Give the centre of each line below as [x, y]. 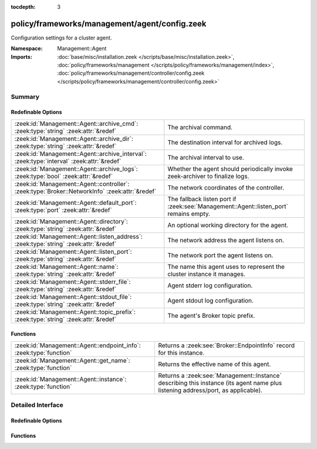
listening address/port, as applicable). [210, 390]
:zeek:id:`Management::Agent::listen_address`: [79, 237]
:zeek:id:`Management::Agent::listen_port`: [73, 251]
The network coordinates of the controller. [226, 187]
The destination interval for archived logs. [225, 142]
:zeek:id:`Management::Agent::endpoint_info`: [77, 345]
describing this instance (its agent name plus [220, 383]
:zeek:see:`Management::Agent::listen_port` [228, 206]
